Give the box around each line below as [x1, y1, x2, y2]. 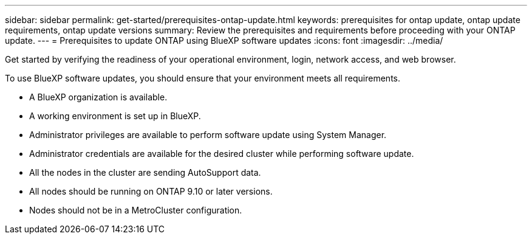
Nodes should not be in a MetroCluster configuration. [29, 205, 242, 215]
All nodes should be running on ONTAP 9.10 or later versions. [29, 186, 273, 196]
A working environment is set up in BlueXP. [29, 111, 201, 121]
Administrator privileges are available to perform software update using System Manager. [29, 130, 387, 140]
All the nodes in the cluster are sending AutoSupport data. [29, 167, 261, 178]
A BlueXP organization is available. [29, 92, 168, 102]
